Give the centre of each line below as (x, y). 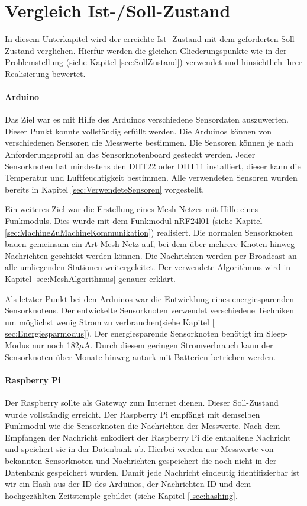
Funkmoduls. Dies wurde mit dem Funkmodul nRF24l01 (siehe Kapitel (134, 221)
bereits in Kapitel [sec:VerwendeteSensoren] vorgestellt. (105, 189)
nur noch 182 (55, 345)
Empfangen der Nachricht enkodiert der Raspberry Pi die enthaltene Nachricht (148, 437)
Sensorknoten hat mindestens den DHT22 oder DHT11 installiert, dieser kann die (153, 166)
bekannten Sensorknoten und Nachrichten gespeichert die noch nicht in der (141, 460)
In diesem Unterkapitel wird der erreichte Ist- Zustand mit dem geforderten (142, 39)
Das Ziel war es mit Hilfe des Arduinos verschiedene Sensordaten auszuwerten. (147, 119)
